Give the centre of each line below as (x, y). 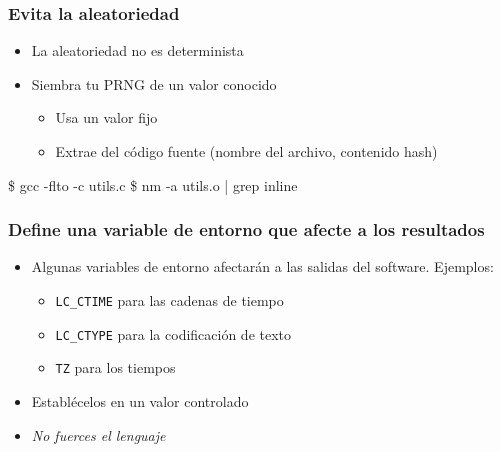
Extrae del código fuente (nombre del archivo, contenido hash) (246, 151)
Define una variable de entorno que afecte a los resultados (246, 229)
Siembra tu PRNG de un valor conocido (154, 83)
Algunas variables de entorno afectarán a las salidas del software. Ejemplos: (262, 266)
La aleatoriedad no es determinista (137, 50)
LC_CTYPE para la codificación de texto (173, 333)
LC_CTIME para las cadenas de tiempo (169, 300)
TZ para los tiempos (115, 367)
